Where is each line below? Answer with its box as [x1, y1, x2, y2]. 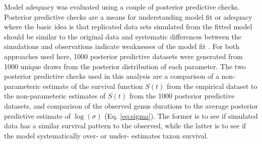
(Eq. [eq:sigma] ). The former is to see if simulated [104, 110, 258, 121]
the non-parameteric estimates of [4, 90, 106, 101]
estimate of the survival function [43, 80, 143, 91]
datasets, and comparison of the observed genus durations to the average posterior [4, 100, 258, 111]
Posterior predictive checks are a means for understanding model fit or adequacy [4, 11, 252, 22]
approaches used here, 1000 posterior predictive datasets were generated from [4, 51, 243, 61]
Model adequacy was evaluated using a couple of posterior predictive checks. [4, 2, 240, 12]
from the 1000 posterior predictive [129, 90, 235, 101]
